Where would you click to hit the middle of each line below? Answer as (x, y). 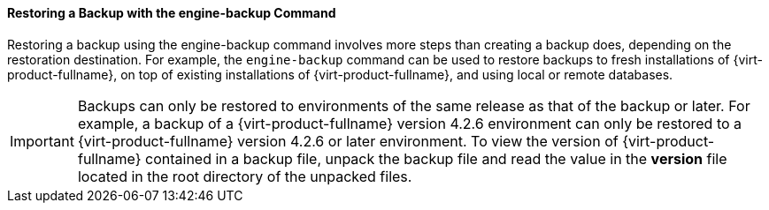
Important (42, 141)
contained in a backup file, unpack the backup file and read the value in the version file (436, 158)
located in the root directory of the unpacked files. (245, 176)
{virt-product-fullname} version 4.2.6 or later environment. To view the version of (348, 141)
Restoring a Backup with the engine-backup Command (172, 13)
